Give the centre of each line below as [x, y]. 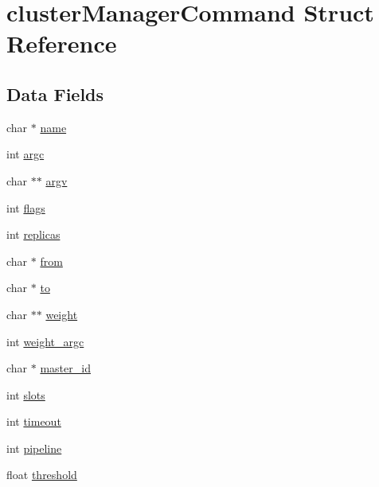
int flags [26, 207]
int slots [26, 394]
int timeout [34, 421]
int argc [25, 154]
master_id [65, 368]
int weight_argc [45, 341]
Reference [62, 43]
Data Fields [55, 94]
